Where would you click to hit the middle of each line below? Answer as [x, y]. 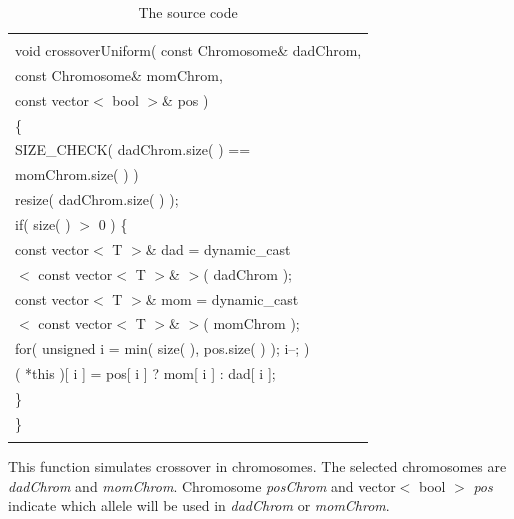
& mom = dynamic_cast [222, 298]
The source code [188, 12]
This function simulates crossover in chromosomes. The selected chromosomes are [257, 466]
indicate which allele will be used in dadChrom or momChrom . [199, 505]
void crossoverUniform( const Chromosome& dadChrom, [188, 50]
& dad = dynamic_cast [218, 248]
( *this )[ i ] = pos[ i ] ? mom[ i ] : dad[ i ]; [145, 373]
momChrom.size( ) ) [77, 174]
